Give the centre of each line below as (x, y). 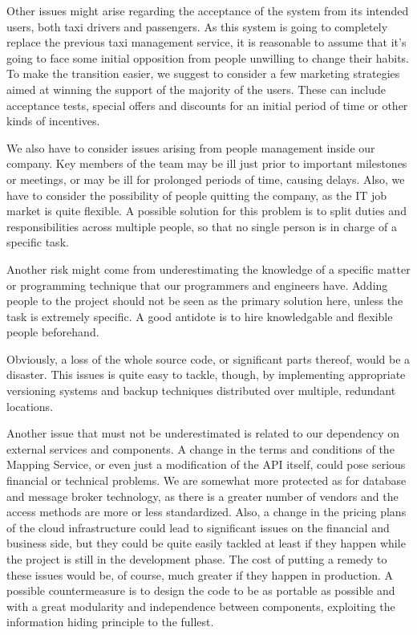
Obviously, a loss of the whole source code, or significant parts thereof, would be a (208, 358)
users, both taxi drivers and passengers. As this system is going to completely (197, 26)
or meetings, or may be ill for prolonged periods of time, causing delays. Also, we (206, 179)
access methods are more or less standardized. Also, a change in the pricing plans (206, 512)
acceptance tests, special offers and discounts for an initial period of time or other (207, 105)
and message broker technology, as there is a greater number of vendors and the (202, 496)
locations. (30, 406)
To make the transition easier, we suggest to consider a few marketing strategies (203, 73)
